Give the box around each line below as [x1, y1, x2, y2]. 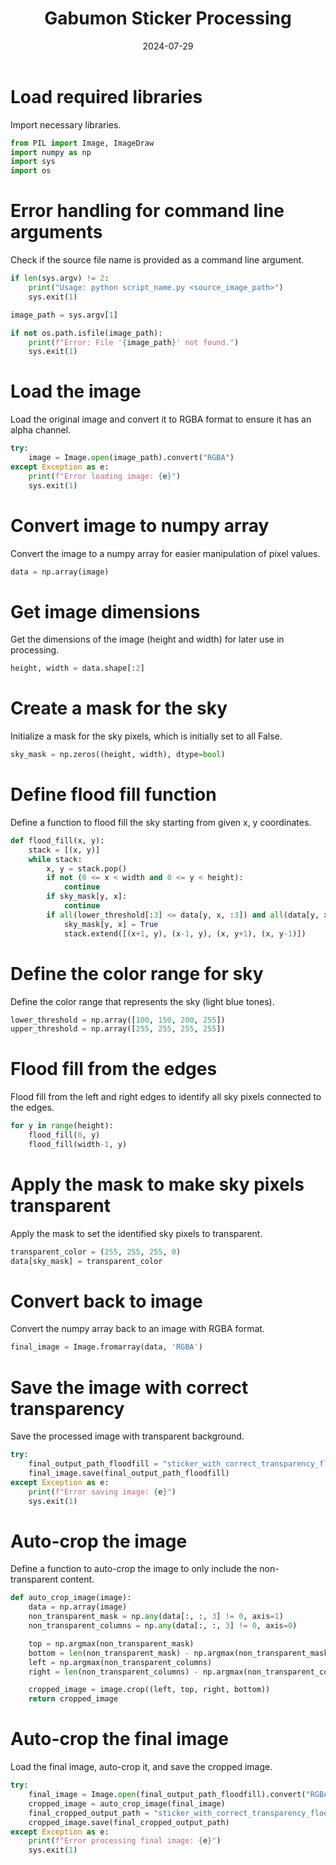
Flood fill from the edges [10, 1058, 218, 1081]
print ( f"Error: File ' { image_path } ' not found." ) [28, 337, 240, 347]
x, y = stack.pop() [46, 863, 128, 874]
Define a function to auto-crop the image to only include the [10, 1563, 258, 1575]
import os [10, 166, 52, 176]
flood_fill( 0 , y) [28, 1130, 101, 1141]
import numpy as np [10, 147, 92, 157]
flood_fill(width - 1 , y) [28, 1139, 128, 1149]
